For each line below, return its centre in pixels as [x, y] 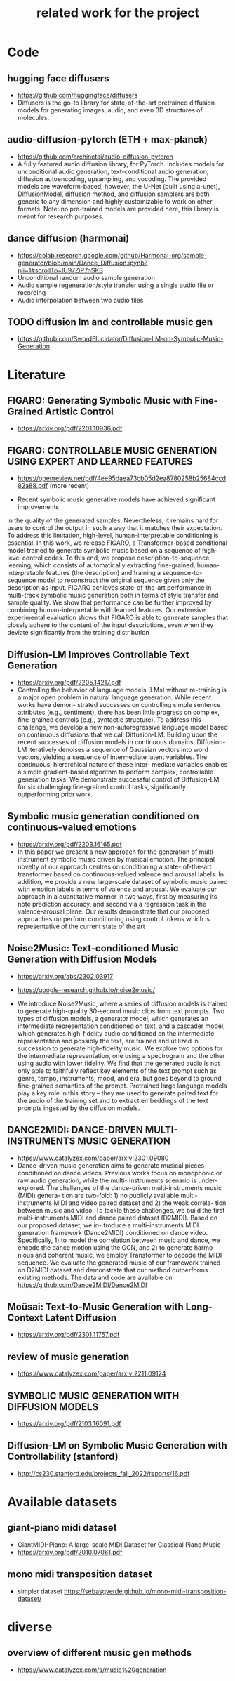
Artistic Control [79, 412]
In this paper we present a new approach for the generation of [107, 852]
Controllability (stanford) [63, 1457]
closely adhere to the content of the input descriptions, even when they [110, 625]
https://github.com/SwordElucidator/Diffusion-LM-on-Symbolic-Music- [120, 339]
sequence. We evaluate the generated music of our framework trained [119, 1263]
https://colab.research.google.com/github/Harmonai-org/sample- [112, 255]
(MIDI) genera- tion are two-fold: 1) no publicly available [98, 1195]
